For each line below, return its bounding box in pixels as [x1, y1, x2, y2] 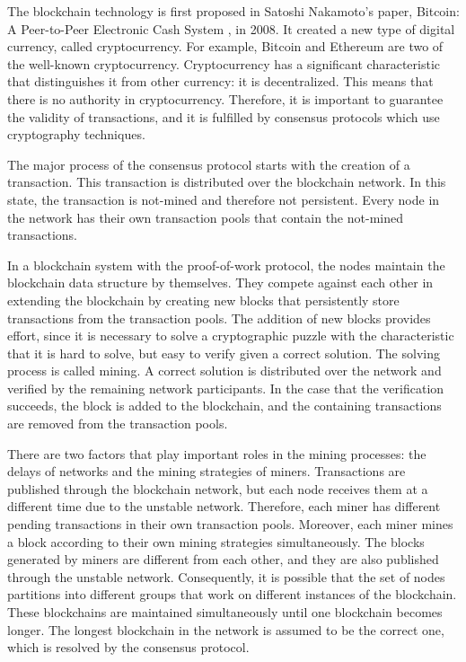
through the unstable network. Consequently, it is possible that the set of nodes [7, 567, 445, 586]
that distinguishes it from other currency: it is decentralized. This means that [7, 72, 434, 91]
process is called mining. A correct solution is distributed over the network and [7, 361, 442, 380]
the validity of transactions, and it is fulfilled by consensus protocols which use [7, 107, 440, 126]
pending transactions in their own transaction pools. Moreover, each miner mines [7, 515, 453, 534]
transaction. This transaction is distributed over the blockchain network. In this [7, 172, 446, 191]
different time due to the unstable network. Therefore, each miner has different [7, 497, 441, 516]
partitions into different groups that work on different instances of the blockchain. [7, 585, 457, 604]
